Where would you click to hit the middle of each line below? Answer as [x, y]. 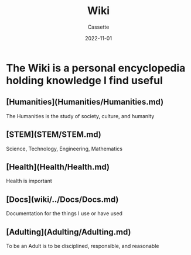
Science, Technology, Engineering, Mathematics [64, 149]
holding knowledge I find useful [84, 80]
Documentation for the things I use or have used [64, 213]
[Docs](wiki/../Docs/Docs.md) [62, 199]
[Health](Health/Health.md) [58, 167]
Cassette [98, 27]
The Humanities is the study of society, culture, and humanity [80, 116]
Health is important [29, 181]
